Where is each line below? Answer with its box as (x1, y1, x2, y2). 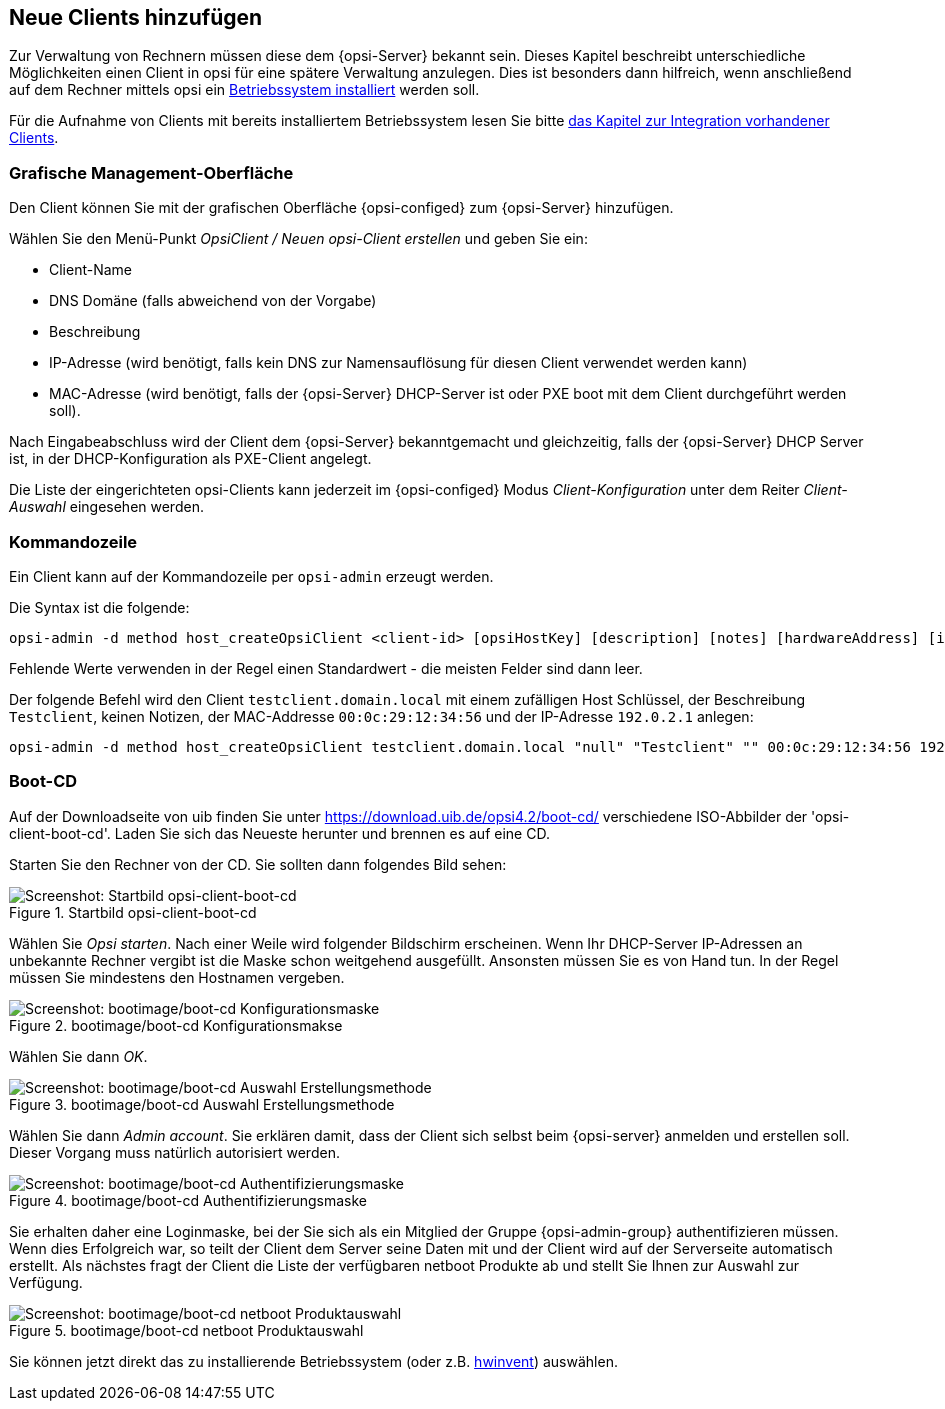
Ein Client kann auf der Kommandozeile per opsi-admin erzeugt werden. (9, 567, 494, 585)
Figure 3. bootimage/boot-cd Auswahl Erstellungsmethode (9, 1095, 395, 1113)
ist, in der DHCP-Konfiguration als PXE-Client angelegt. (9, 450, 372, 468)
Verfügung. (9, 1273, 83, 1291)
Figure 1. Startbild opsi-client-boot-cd (9, 903, 257, 921)
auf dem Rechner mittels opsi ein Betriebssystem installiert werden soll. (9, 81, 480, 99)
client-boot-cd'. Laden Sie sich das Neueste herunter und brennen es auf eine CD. (9, 824, 550, 842)
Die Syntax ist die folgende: (9, 598, 190, 616)
